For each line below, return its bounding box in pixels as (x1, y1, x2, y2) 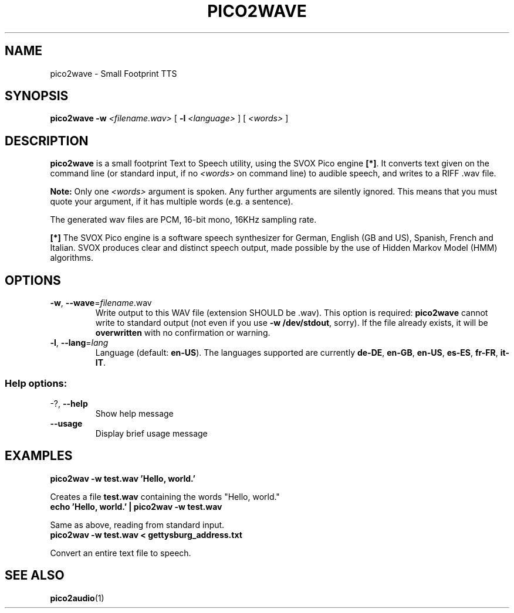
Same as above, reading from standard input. (50, 519, 225, 530)
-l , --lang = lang (50, 338, 109, 348)
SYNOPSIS (5, 88, 69, 104)
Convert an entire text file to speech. (50, 547, 191, 558)
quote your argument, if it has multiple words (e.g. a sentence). (50, 196, 293, 207)
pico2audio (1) (50, 592, 104, 603)
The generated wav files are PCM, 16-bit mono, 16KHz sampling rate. (50, 214, 317, 225)
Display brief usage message (95, 428, 208, 438)
